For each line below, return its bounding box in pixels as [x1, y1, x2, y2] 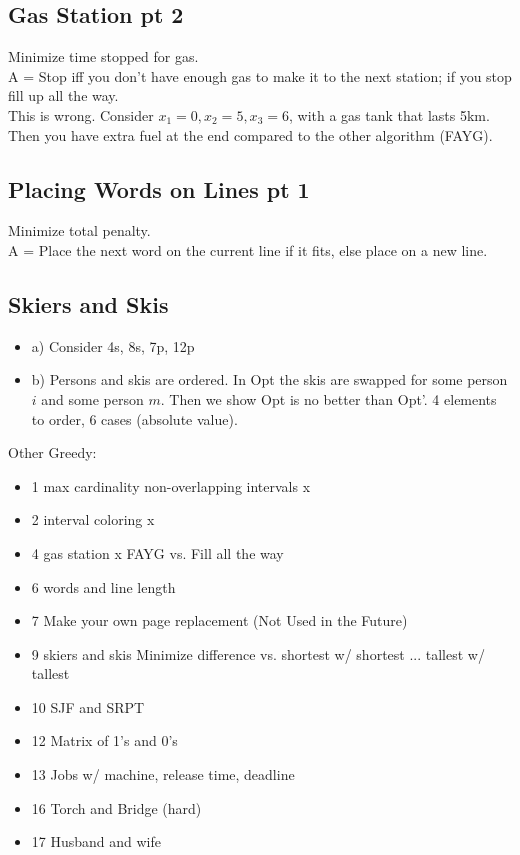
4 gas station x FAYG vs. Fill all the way [31, 542, 284, 563]
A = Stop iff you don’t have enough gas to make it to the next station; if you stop [8, 65, 512, 86]
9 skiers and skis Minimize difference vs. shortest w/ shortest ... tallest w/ [31, 643, 485, 664]
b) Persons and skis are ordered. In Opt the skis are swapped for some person [31, 369, 508, 390]
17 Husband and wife [31, 831, 162, 852]
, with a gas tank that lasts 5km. [288, 104, 490, 125]
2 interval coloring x [31, 509, 155, 530]
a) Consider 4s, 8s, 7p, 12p [31, 335, 195, 356]
